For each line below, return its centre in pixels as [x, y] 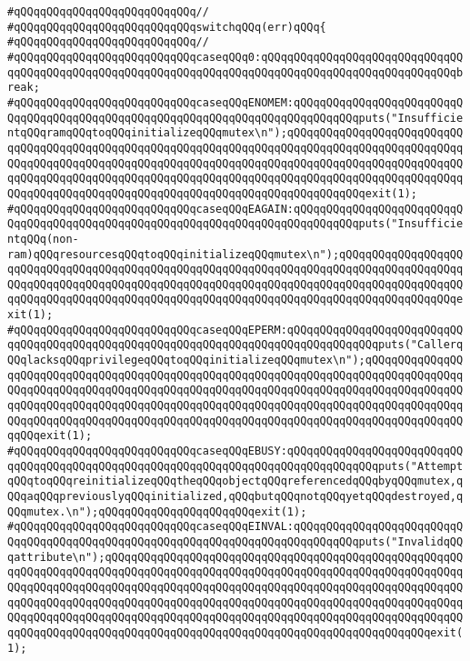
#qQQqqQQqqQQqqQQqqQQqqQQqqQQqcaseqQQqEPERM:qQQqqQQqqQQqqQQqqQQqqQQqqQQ [235, 330]
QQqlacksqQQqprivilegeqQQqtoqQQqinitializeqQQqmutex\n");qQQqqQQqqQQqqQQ [235, 361]
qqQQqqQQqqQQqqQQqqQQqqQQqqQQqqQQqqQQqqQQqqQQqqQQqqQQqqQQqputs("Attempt [235, 466]
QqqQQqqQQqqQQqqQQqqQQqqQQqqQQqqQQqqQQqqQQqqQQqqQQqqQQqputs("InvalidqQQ [235, 541]
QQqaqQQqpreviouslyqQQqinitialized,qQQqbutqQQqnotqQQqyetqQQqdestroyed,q [235, 496]
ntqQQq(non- [43, 239]
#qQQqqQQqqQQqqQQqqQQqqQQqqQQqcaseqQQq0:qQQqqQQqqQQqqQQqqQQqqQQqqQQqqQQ [235, 57]
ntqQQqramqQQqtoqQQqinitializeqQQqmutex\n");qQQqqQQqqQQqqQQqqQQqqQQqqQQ [235, 133]
